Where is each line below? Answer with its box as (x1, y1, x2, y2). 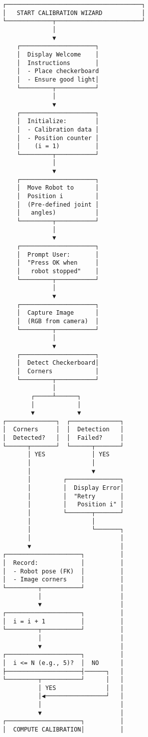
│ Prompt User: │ (16, 251, 99, 258)
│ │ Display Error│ (27, 484, 124, 492)
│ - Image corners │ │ (2, 576, 124, 583)
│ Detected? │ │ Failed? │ (2, 434, 124, 442)
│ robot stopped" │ (16, 268, 99, 275)
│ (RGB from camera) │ (16, 317, 99, 325)
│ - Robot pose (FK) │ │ (2, 567, 124, 575)
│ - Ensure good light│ (16, 76, 99, 83)
